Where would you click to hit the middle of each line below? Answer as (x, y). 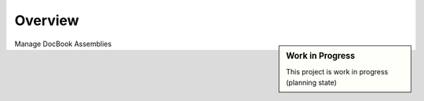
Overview (47, 20)
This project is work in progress (337, 71)
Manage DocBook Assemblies (63, 44)
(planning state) (312, 83)
